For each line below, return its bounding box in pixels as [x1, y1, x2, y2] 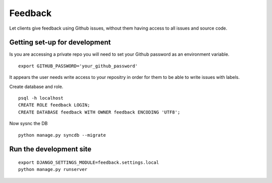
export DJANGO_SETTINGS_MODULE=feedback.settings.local [18, 159, 159, 165]
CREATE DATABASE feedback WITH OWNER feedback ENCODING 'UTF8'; [18, 109, 181, 115]
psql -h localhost [18, 96, 64, 101]
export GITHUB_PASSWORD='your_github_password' [18, 63, 138, 69]
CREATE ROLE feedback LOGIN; [18, 102, 90, 108]
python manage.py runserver [18, 166, 88, 172]
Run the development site [9, 145, 92, 153]
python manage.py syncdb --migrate [18, 132, 106, 138]
